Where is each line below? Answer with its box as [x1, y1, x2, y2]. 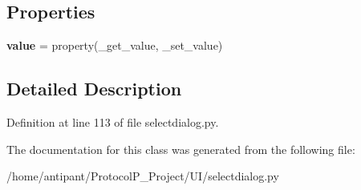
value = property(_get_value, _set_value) [6, 37, 223, 54]
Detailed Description [6, 76, 182, 101]
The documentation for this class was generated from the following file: [6, 140, 355, 157]
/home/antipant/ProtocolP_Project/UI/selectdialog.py [6, 168, 279, 184]
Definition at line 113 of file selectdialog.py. [6, 114, 219, 130]
